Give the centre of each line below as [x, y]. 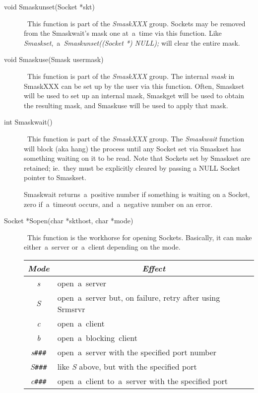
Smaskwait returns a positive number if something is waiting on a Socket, [137, 194]
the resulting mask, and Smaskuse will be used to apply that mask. [126, 105]
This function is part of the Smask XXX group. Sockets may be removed [136, 23]
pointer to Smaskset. [55, 177]
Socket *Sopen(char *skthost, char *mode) [69, 221]
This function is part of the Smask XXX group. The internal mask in [131, 76]
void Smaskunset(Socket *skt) [50, 6]
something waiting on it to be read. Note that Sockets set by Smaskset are [137, 158]
